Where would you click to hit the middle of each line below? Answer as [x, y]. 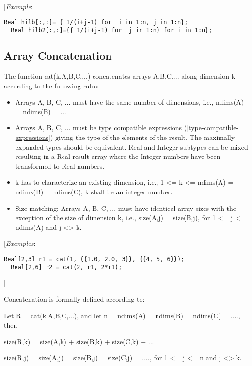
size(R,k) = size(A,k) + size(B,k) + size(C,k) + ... [79, 341]
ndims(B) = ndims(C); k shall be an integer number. [94, 192]
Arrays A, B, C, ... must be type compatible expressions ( [101, 128]
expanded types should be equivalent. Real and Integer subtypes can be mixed [132, 147]
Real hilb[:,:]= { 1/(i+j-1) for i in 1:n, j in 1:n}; [96, 22]
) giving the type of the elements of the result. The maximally [143, 137]
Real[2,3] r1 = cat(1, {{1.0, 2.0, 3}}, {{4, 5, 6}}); [94, 259]
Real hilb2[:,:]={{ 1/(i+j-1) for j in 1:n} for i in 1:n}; [111, 30]
